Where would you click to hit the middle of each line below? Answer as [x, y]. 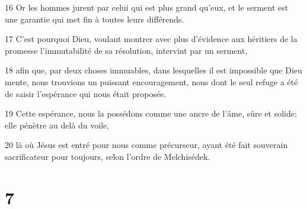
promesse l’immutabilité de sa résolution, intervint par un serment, [126, 50]
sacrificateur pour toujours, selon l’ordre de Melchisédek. [108, 156]
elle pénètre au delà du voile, [57, 125]
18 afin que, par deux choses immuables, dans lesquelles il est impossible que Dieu [153, 70]
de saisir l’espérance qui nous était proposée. [86, 93]
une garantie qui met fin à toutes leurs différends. [95, 19]
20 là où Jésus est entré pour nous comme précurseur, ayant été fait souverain [146, 145]
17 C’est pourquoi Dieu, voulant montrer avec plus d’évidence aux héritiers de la [151, 39]
